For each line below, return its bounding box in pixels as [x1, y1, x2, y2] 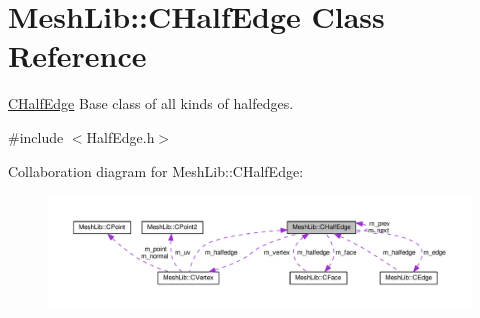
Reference [8, 35, 147, 76]
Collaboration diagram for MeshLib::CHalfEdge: [8, 160, 304, 181]
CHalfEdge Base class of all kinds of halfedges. [8, 93, 294, 114]
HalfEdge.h [86, 126, 155, 147]
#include [8, 126, 64, 147]
